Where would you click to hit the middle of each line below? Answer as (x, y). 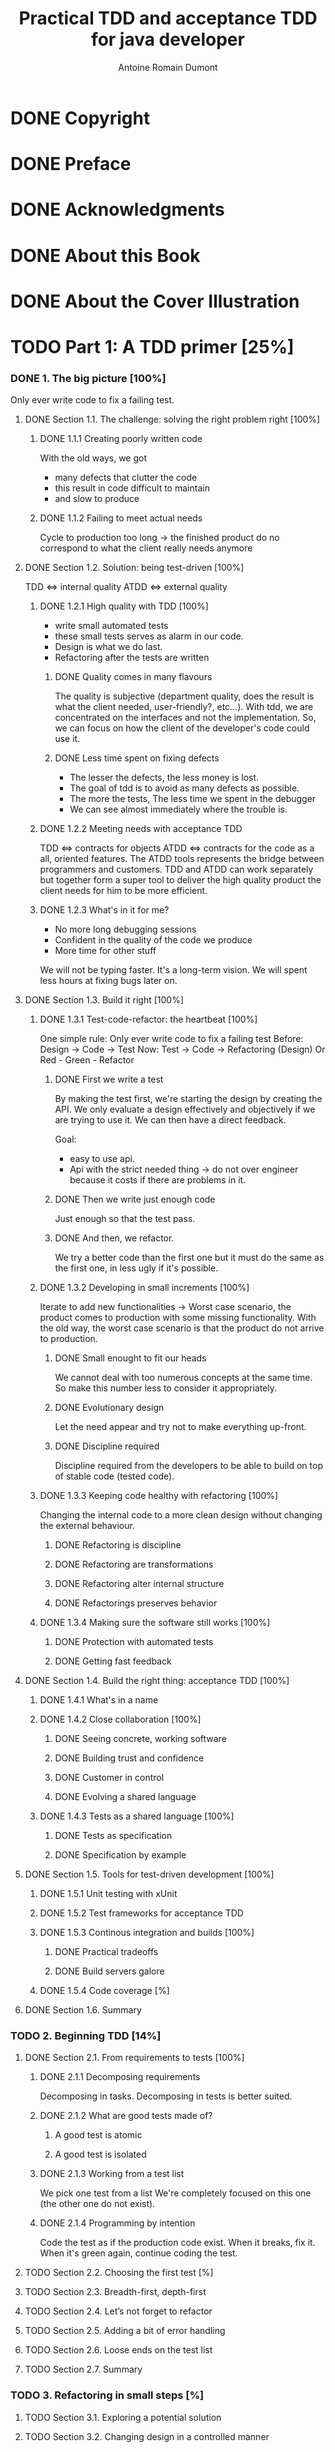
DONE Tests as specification (113, 1836)
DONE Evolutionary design (109, 1408)
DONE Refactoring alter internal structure (139, 1584)
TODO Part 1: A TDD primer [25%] (152, 346)
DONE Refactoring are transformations (134, 1564)
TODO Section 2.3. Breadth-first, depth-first (115, 2292)
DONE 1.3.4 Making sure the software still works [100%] (155, 1623)
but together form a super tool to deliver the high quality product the (180, 880)
